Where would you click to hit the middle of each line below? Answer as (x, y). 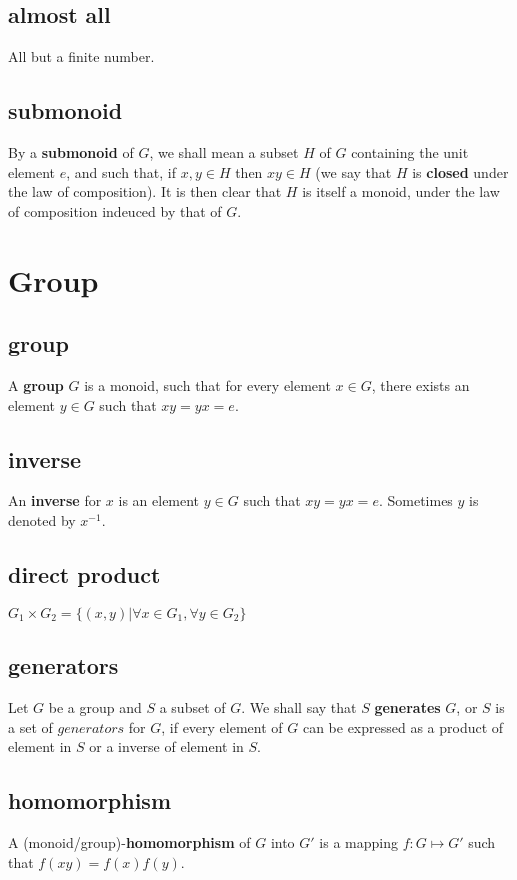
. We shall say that (299, 706)
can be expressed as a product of (403, 726)
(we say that (353, 171)
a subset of (192, 706)
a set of (30, 726)
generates (407, 706)
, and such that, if (121, 171)
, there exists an (420, 384)
